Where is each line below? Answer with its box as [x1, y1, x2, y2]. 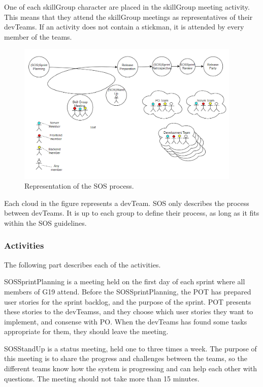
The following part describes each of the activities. [4, 259, 161, 270]
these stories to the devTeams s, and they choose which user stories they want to [4, 306, 253, 317]
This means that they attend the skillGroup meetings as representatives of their [4, 11, 253, 22]
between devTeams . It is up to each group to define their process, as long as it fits [4, 207, 259, 218]
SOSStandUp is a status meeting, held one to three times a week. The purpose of [4, 343, 257, 353]
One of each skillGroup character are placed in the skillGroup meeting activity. [4, 2, 250, 12]
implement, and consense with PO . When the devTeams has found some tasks [4, 316, 247, 326]
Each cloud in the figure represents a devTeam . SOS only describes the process [4, 197, 249, 208]
